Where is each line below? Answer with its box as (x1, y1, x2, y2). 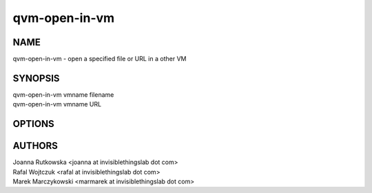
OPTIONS (12, 118, 54, 130)
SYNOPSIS (12, 72, 60, 84)
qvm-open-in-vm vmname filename (12, 90, 114, 99)
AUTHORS (12, 140, 59, 152)
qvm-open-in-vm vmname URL (12, 100, 102, 109)
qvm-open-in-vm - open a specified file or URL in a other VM (12, 55, 187, 63)
